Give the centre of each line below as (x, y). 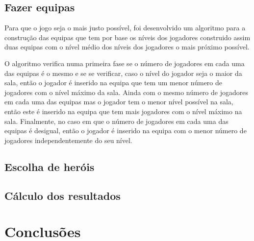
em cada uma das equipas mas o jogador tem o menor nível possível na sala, (119, 102)
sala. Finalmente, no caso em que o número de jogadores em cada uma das (116, 121)
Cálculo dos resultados (63, 195)
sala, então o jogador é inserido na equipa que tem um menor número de (114, 83)
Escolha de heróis (50, 166)
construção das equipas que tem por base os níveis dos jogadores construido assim (127, 37)
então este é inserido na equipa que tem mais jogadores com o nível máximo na (123, 111)
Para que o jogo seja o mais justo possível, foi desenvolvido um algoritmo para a (125, 28)
